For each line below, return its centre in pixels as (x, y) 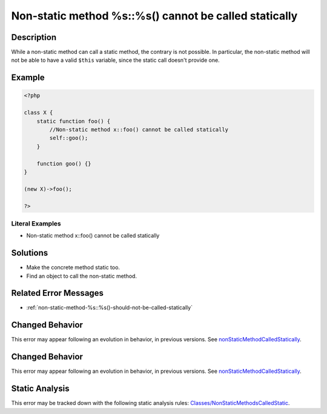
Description (34, 37)
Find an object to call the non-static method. (82, 276)
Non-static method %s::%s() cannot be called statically (154, 16)
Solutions (30, 253)
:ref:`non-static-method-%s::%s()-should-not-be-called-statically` (110, 308)
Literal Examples (36, 223)
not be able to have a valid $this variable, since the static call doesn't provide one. (116, 60)
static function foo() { (74, 121)
